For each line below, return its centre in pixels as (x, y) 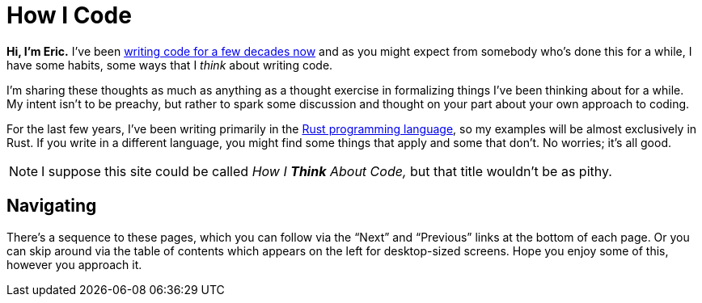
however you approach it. (74, 264)
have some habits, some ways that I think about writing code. (170, 65)
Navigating (52, 206)
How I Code (69, 15)
